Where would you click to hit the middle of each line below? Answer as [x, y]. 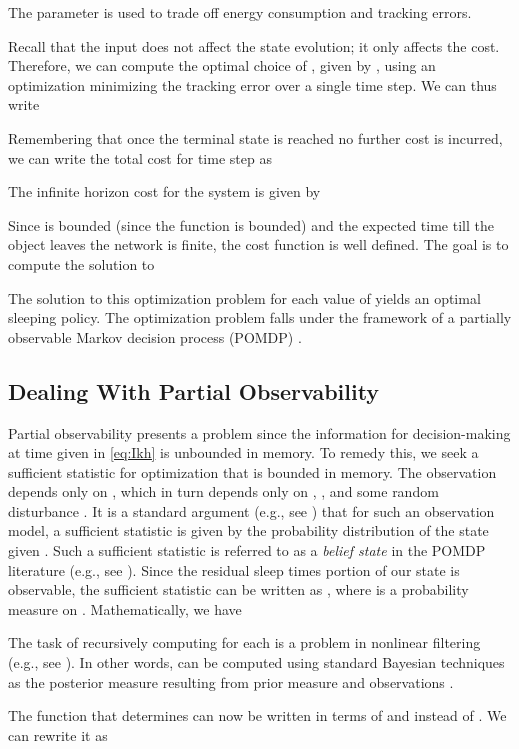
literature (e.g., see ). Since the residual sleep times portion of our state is [234, 569]
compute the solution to [81, 263]
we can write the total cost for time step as [140, 157]
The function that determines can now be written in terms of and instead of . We [257, 715]
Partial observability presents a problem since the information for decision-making [259, 432]
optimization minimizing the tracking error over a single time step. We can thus [252, 84]
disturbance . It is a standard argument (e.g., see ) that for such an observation [251, 510]
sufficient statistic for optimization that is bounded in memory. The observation [252, 471]
